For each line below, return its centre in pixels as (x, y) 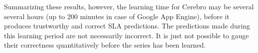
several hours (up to (35, 16)
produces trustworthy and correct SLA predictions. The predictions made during (127, 26)
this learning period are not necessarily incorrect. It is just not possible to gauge (127, 35)
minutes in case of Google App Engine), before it (155, 16)
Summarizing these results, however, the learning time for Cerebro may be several (129, 6)
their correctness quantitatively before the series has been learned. (105, 45)
